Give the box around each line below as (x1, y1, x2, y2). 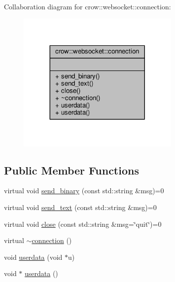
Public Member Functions (4, 162, 139, 177)
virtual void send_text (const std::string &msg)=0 (4, 202, 157, 212)
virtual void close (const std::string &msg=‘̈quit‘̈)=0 (4, 218, 162, 229)
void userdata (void (4, 251, 63, 262)
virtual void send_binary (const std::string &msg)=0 (4, 185, 164, 196)
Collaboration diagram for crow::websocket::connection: (4, 1, 171, 11)
